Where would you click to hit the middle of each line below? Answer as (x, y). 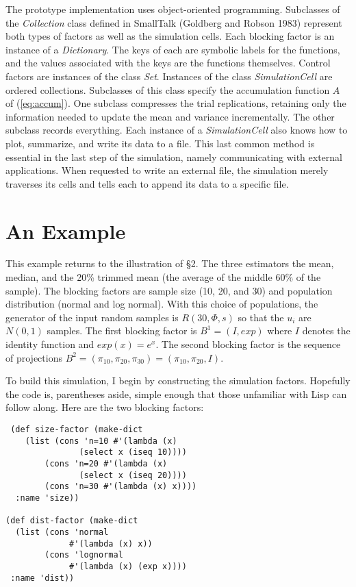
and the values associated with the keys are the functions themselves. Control (168, 63)
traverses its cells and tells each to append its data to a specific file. (147, 183)
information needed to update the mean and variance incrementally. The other (170, 116)
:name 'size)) (47, 498)
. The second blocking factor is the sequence (248, 344)
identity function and (50, 344)
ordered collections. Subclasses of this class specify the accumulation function (168, 89)
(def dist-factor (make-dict (72, 521)
